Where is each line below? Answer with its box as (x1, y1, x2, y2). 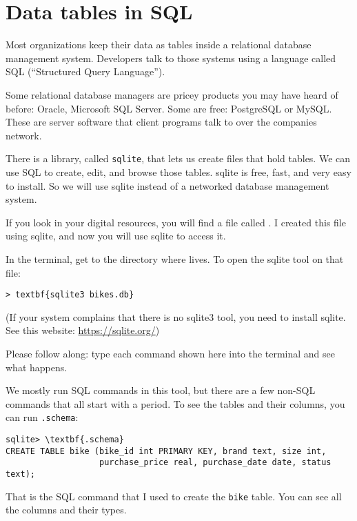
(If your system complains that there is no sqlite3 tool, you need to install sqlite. (6, 309, 346, 324)
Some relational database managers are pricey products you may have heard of (6, 87, 338, 101)
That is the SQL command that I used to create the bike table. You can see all (6, 489, 342, 503)
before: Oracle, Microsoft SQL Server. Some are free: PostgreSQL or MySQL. (6, 101, 332, 115)
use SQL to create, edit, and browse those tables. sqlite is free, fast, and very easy (6, 164, 351, 179)
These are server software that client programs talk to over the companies (6, 115, 317, 129)
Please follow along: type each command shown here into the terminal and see (6, 346, 336, 360)
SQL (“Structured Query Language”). (6, 64, 165, 79)
